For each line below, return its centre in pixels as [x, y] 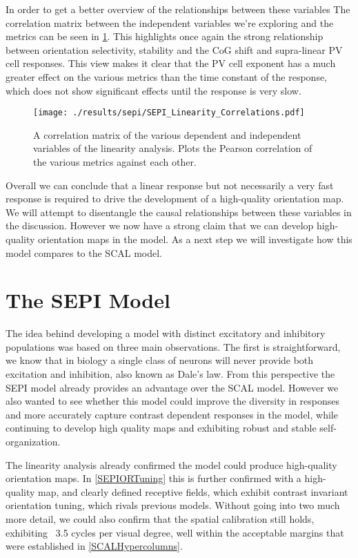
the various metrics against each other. [115, 162]
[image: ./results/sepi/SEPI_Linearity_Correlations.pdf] [169, 113]
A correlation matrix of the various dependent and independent [167, 134]
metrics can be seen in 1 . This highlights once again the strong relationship [165, 36]
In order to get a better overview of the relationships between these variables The [178, 9]
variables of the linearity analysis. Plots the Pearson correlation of [173, 148]
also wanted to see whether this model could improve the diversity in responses [173, 401]
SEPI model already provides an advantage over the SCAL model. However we [172, 387]
